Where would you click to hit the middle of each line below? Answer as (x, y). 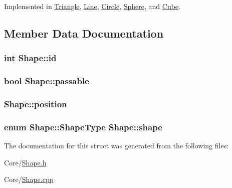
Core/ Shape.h (25, 162)
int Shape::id (30, 58)
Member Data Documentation (84, 33)
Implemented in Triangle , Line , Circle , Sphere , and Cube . (92, 6)
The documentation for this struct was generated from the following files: (117, 146)
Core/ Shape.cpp (29, 179)
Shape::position (36, 104)
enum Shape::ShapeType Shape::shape (83, 127)
